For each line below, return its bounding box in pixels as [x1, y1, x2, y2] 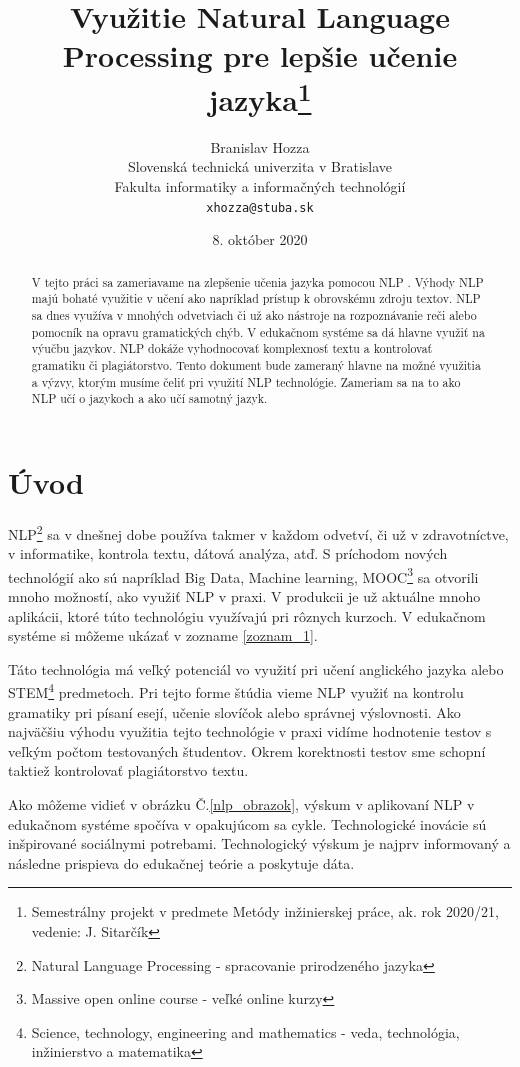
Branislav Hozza [210, 136, 310, 157]
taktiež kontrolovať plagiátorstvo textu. [8, 760, 249, 781]
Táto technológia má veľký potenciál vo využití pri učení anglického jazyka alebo [8, 658, 504, 679]
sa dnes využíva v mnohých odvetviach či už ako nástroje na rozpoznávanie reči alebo [31, 306, 477, 323]
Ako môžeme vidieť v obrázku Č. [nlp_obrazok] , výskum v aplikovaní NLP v [8, 793, 475, 814]
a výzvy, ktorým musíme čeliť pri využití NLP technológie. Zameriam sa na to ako [31, 373, 461, 390]
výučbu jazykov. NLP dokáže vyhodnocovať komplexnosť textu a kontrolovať [31, 340, 433, 357]
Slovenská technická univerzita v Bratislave [127, 156, 393, 177]
